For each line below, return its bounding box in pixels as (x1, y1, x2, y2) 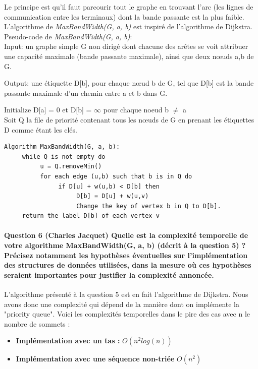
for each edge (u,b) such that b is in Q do (40, 172, 192, 180)
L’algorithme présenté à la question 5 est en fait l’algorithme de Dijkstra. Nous (4, 289, 248, 299)
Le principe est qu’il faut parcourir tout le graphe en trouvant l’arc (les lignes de (4, 2, 253, 12)
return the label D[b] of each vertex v (22, 212, 160, 220)
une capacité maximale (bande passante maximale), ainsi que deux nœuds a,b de (4, 50, 254, 61)
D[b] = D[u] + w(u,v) (76, 193, 149, 200)
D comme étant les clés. (4, 124, 77, 135)
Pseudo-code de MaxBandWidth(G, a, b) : (4, 31, 132, 41)
